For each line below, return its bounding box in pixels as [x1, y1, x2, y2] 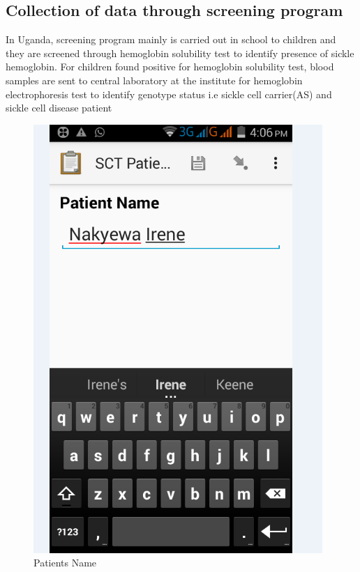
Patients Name [33, 555, 97, 570]
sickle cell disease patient [6, 100, 112, 115]
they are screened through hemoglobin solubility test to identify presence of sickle [6, 45, 354, 60]
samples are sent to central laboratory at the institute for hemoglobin [6, 72, 303, 87]
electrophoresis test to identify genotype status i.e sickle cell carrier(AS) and [6, 86, 332, 101]
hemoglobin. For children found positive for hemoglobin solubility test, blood [6, 59, 334, 74]
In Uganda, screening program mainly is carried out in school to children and [6, 32, 336, 47]
